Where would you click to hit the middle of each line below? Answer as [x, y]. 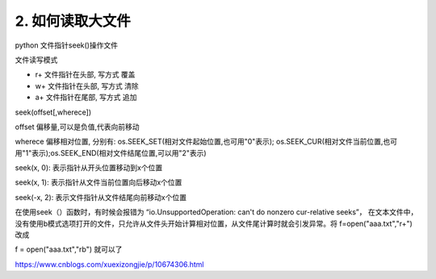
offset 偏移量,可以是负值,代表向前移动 [78, 127]
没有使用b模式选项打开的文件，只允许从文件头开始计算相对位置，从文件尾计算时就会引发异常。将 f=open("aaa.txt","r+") [214, 223]
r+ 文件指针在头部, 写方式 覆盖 [85, 75]
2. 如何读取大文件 [73, 21]
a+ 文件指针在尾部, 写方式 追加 [86, 98]
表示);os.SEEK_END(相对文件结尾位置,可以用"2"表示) [119, 152]
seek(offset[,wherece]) [53, 112]
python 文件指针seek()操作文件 [67, 45]
